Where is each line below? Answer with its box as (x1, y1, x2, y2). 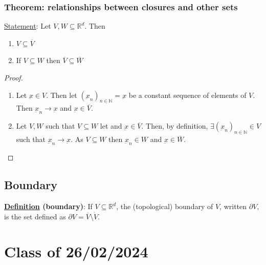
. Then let (46, 89, 77, 100)
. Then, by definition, (141, 120, 208, 131)
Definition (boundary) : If (4, 201, 93, 212)
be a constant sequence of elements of (128, 89, 247, 100)
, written (219, 201, 247, 212)
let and (100, 120, 122, 131)
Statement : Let (4, 21, 51, 31)
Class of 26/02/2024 (4, 241, 148, 262)
